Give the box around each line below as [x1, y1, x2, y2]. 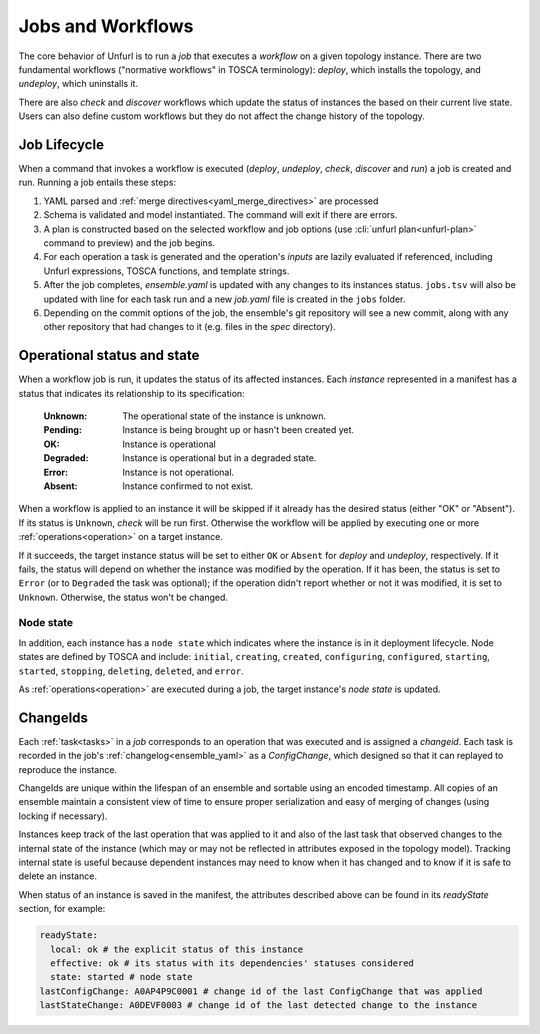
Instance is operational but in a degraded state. [122, 452, 317, 464]
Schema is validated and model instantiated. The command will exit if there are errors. [43, 209, 398, 221]
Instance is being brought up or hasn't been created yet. [122, 424, 355, 436]
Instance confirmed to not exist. [122, 480, 254, 492]
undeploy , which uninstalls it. [18, 78, 139, 90]
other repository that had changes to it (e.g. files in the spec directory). [43, 321, 336, 333]
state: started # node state [50, 971, 194, 983]
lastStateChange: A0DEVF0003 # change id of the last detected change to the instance [39, 1000, 478, 1011]
